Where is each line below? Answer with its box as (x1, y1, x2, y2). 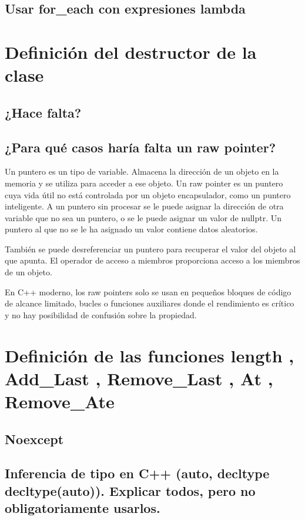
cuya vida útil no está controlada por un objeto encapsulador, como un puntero (5, 188, 291, 201)
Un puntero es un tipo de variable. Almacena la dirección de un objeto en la (5, 165, 279, 178)
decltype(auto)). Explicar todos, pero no (5, 481, 256, 499)
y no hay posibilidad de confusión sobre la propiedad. (5, 308, 197, 321)
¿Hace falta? (5, 103, 82, 121)
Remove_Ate (5, 389, 115, 414)
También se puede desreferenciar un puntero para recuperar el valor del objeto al (5, 242, 296, 255)
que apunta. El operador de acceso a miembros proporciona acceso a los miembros (5, 254, 300, 266)
